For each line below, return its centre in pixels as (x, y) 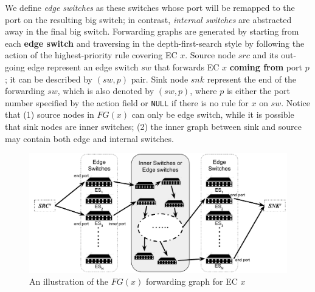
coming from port (266, 66)
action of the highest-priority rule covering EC (91, 55)
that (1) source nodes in (50, 114)
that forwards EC (187, 66)
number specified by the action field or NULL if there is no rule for (127, 102)
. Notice (296, 102)
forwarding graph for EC (192, 281)
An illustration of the (69, 281)
